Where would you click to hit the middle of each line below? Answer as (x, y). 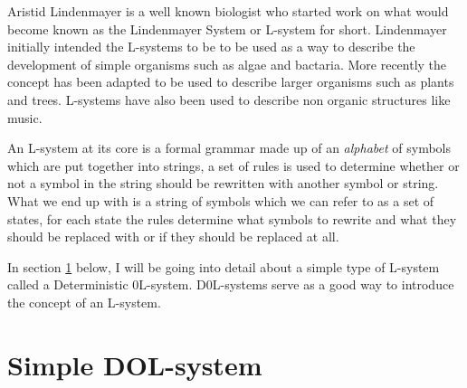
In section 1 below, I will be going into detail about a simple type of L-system (224, 266)
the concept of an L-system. (84, 302)
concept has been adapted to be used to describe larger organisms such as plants (231, 82)
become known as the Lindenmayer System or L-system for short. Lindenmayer (227, 28)
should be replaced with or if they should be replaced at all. (173, 237)
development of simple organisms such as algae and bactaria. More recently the (227, 64)
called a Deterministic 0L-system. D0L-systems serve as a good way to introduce (231, 284)
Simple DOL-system (135, 364)
